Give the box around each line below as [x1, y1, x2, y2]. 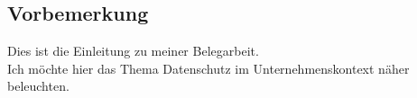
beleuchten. [7, 76, 69, 95]
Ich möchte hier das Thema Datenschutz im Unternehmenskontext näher [7, 58, 410, 77]
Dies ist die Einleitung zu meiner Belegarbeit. [7, 41, 259, 60]
